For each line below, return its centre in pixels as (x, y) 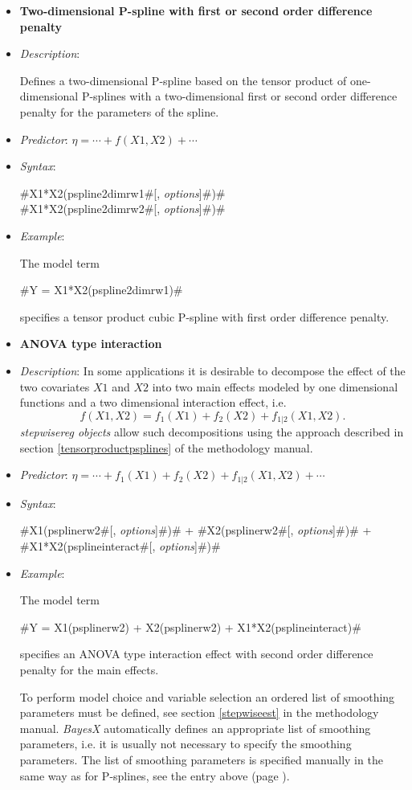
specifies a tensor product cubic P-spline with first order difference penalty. (204, 316)
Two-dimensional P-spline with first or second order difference (196, 10)
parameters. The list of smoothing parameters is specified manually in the (201, 759)
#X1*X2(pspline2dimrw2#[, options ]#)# (122, 209)
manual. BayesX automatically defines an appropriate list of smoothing (195, 728)
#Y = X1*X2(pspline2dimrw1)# (101, 290)
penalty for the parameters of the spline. (119, 111)
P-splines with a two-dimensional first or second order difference (239, 96)
